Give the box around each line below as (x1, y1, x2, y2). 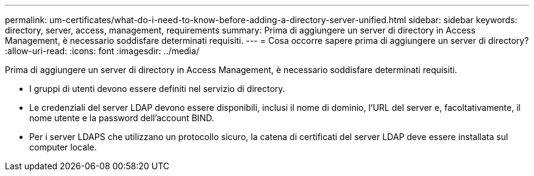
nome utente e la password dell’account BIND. (29, 113, 215, 123)
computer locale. (29, 142, 97, 152)
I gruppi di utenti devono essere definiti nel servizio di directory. (29, 83, 285, 94)
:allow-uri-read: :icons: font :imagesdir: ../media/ (5, 46, 199, 56)
